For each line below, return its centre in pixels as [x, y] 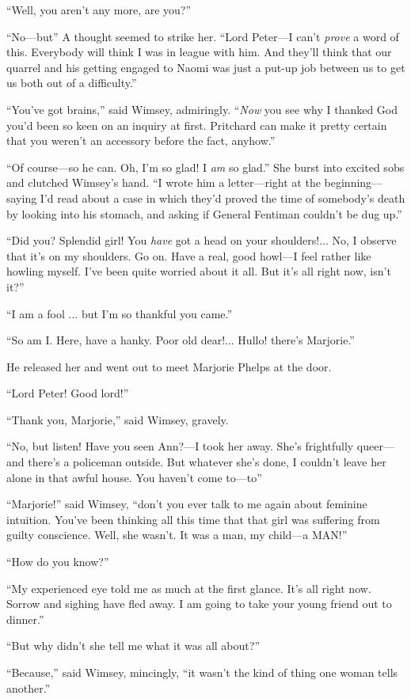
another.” [29, 688]
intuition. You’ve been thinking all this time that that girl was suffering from [193, 519]
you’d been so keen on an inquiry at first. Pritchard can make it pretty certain [197, 125]
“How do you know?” [58, 562]
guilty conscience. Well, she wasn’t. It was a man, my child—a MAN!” [177, 535]
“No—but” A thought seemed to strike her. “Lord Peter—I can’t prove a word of [203, 36]
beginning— [354, 182]
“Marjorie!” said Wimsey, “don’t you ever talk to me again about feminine [187, 504]
